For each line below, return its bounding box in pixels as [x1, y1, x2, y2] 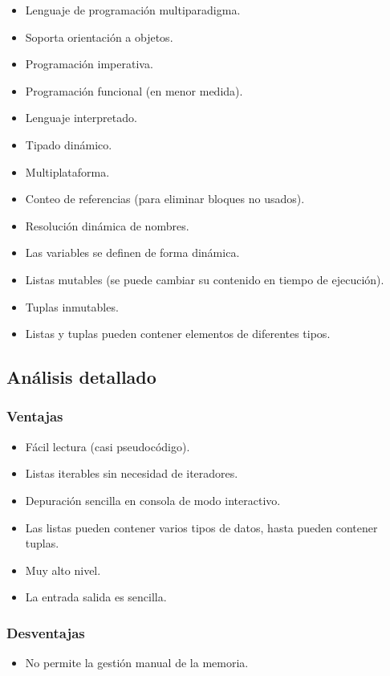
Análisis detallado [6, 364, 156, 389]
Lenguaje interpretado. [25, 109, 137, 126]
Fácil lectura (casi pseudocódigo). [25, 438, 190, 454]
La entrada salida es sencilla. [25, 588, 167, 605]
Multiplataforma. [25, 163, 110, 180]
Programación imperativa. [25, 55, 153, 72]
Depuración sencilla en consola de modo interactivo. [25, 491, 281, 508]
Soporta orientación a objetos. [25, 28, 173, 45]
